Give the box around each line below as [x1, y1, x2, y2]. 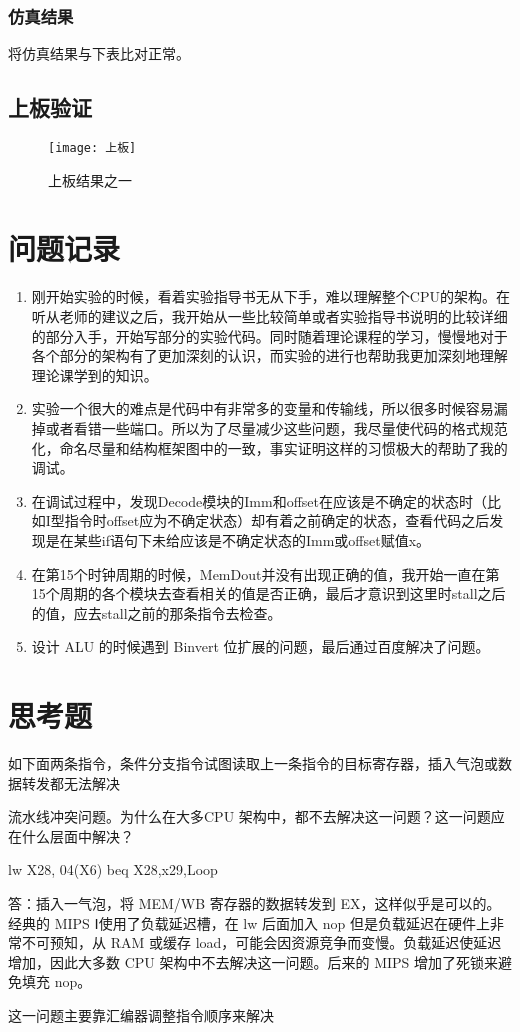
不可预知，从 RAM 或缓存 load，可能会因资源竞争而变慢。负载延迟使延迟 [21, 932, 502, 953]
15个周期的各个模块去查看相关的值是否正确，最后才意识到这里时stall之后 [31, 583, 506, 604]
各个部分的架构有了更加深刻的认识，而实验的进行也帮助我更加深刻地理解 [31, 345, 508, 366]
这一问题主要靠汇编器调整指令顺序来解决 [8, 1004, 274, 1025]
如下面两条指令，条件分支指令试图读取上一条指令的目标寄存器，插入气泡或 [8, 753, 498, 774]
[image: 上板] [48, 141, 137, 156]
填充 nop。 [21, 971, 92, 992]
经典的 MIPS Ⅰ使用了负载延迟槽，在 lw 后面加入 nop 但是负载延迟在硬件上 [8, 912, 490, 933]
